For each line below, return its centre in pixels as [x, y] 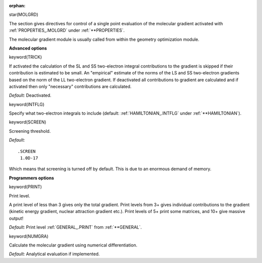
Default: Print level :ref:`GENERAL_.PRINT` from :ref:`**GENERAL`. [75, 227]
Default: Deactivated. [30, 95]
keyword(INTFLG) [27, 104]
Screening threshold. [30, 131]
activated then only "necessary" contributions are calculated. [70, 86]
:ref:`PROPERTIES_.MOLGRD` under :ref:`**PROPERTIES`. [67, 30]
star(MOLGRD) [24, 15]
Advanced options [28, 48]
